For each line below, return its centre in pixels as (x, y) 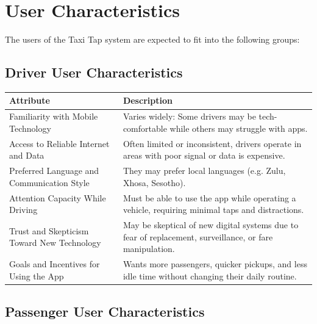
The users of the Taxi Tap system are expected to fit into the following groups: (152, 39)
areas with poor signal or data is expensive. (204, 155)
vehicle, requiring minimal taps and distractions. (213, 210)
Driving (23, 210)
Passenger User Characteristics (105, 311)
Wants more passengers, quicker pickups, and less (215, 264)
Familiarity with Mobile (54, 116)
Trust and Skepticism (49, 230)
